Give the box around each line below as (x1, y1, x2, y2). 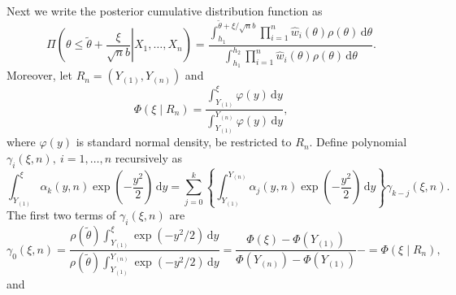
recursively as (115, 149, 183, 166)
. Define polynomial (309, 133, 407, 150)
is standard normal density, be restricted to (76, 133, 292, 150)
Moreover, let (7, 67, 72, 84)
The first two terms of (7, 206, 116, 223)
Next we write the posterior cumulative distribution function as (7, 2, 323, 19)
